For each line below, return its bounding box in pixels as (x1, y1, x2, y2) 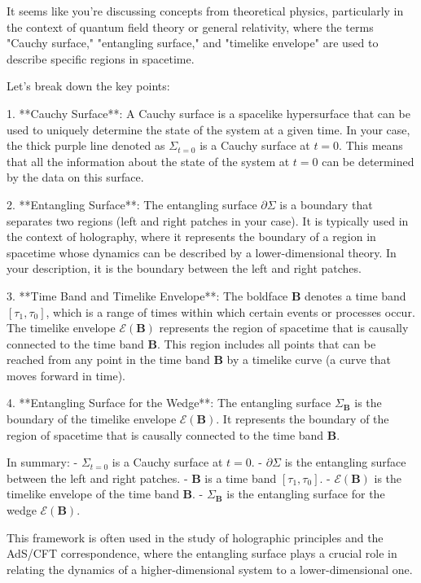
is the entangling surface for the (226, 485, 385, 502)
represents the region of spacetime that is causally (159, 319, 409, 336)
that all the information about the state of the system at (7, 152, 290, 169)
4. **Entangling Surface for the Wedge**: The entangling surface (7, 394, 331, 411)
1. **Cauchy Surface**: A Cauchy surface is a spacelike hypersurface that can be (7, 104, 410, 121)
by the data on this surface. (7, 169, 144, 186)
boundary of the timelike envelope (7, 410, 177, 427)
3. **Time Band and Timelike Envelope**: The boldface (7, 287, 288, 304)
